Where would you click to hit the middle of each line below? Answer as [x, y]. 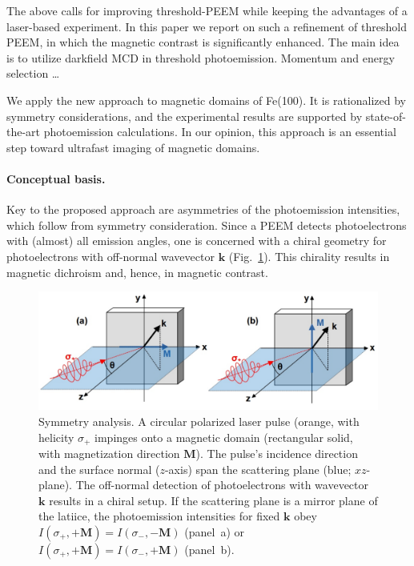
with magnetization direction [109, 453]
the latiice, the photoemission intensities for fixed [159, 516]
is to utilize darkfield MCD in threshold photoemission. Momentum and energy [201, 57]
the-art [24, 132]
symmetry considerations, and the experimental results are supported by [185, 116]
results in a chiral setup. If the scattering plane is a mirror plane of [213, 500]
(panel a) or [215, 531]
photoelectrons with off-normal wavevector [111, 256]
